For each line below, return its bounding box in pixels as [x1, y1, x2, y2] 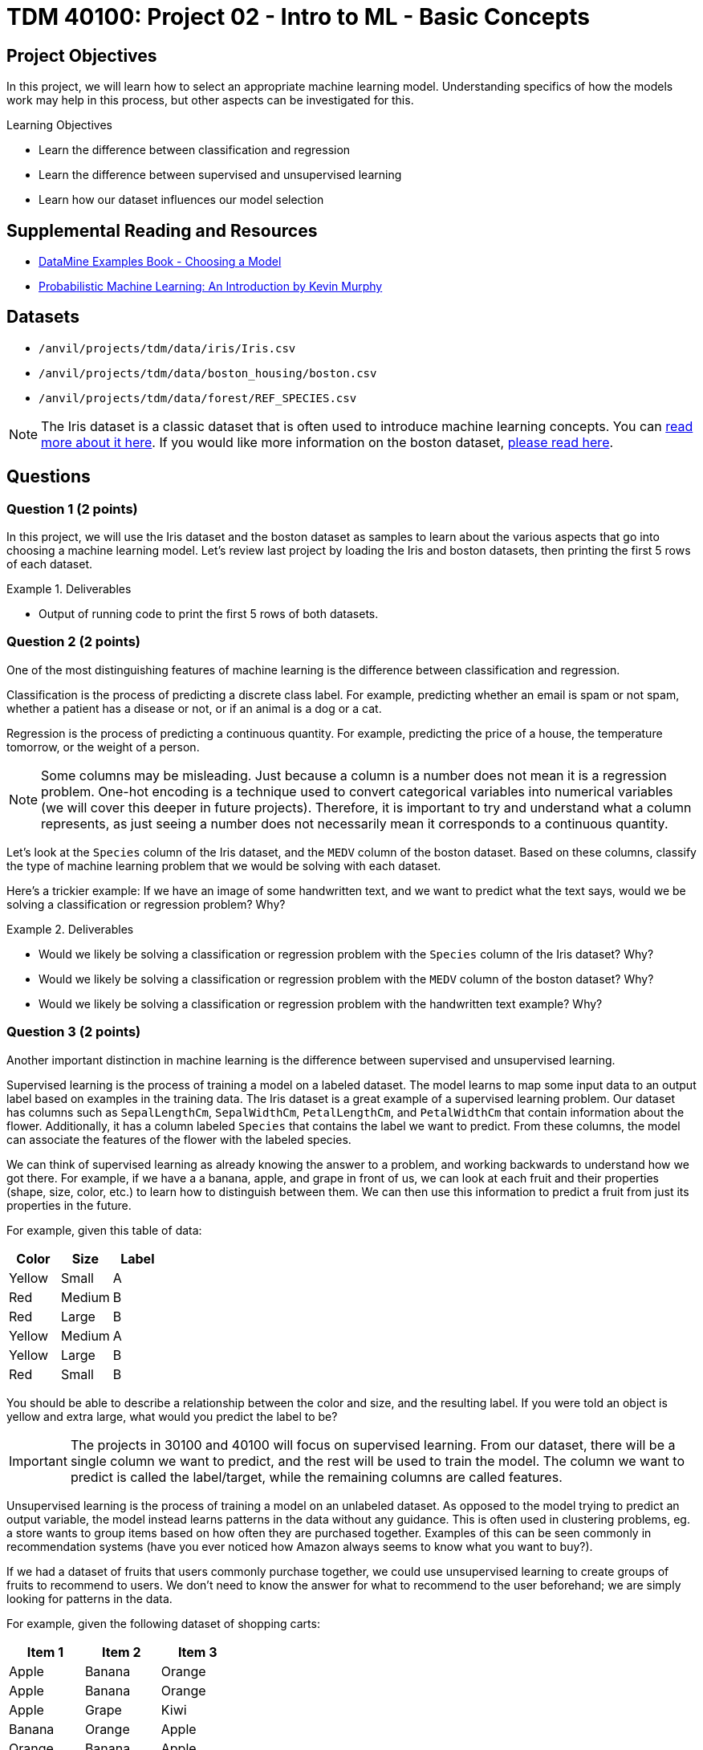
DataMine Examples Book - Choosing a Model [39, 254, 282, 269]
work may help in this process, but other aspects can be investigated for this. [6, 93, 414, 108]
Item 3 [177, 1643, 217, 1660]
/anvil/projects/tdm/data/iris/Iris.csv [39, 341, 296, 355]
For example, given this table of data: [6, 1223, 202, 1237]
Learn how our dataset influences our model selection [39, 193, 324, 207]
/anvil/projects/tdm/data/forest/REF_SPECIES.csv [39, 391, 357, 405]
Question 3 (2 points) [6, 1024, 141, 1040]
